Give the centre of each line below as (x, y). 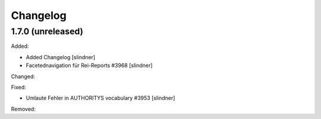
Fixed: (18, 87)
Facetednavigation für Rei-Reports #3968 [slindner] (89, 66)
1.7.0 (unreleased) (47, 31)
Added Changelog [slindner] (61, 57)
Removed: (23, 109)
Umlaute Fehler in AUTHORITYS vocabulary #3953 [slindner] (100, 98)
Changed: (23, 76)
